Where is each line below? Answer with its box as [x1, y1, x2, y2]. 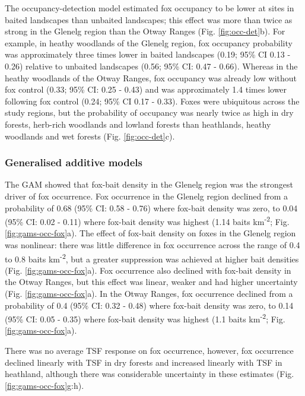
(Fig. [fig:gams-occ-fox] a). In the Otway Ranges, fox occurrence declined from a [5, 287, 293, 299]
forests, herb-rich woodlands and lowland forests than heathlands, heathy [5, 118, 271, 130]
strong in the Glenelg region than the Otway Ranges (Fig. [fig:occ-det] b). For [5, 25, 285, 37]
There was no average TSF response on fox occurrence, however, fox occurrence [5, 344, 294, 357]
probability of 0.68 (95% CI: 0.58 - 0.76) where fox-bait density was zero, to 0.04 [5, 201, 298, 214]
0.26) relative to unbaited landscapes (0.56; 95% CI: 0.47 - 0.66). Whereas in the [5, 59, 298, 72]
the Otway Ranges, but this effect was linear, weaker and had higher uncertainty [5, 275, 298, 288]
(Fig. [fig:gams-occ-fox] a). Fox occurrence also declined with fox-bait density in [5, 264, 291, 276]
